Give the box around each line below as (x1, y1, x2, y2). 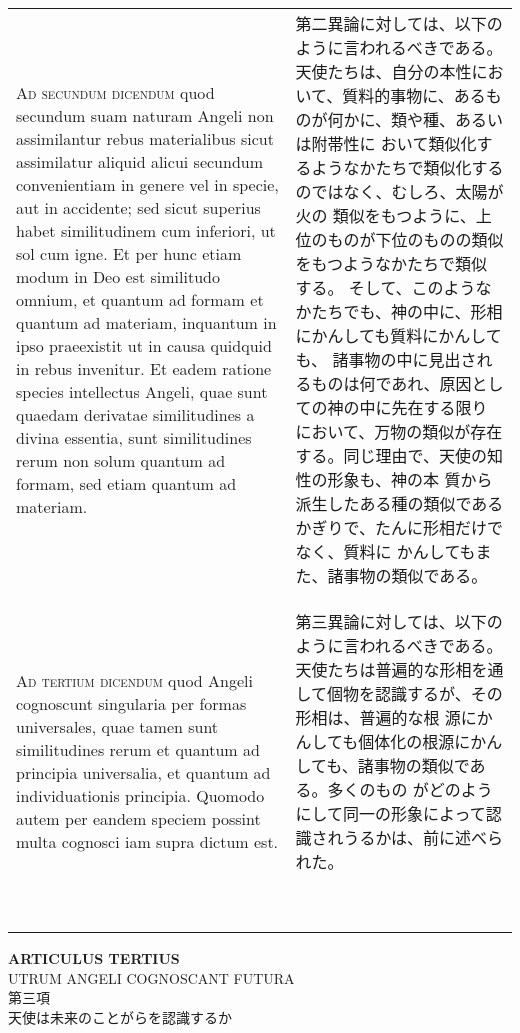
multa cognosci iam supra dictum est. (16, 829, 279, 853)
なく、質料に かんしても (295, 540, 476, 563)
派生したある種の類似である (295, 492, 504, 515)
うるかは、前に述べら (343, 826, 503, 849)
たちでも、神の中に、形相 (311, 300, 503, 323)
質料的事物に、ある (342, 84, 486, 107)
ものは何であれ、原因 (311, 372, 472, 395)
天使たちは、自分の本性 (295, 60, 472, 83)
